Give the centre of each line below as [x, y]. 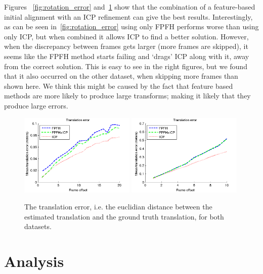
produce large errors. [36, 105]
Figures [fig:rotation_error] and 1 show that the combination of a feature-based [130, 7]
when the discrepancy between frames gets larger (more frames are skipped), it [126, 46]
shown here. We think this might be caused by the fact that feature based [119, 86]
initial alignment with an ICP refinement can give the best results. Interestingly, [128, 16]
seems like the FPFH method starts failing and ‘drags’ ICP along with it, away [127, 56]
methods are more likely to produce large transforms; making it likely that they [127, 96]
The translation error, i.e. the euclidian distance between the [118, 206]
